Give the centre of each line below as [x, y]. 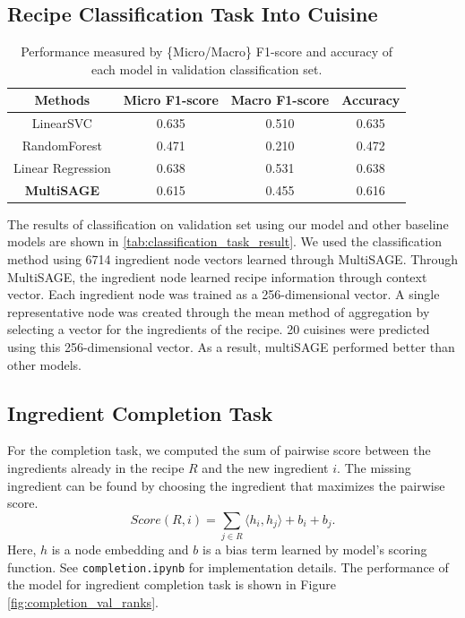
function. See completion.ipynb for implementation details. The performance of [228, 566]
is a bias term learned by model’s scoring [314, 549]
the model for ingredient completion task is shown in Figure [172, 584]
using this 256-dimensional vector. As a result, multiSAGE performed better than [231, 347]
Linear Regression [62, 167]
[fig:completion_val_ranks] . [83, 601]
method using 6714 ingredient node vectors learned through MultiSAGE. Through [233, 259]
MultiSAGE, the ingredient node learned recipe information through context [217, 276]
